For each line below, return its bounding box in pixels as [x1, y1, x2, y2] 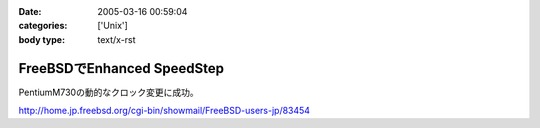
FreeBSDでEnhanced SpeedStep [18, 60, 225, 77]
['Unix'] [97, 20, 129, 32]
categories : [18, 20, 68, 32]
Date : [18, 6, 42, 17]
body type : [18, 33, 65, 45]
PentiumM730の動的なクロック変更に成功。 [18, 86, 199, 98]
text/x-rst [97, 33, 136, 45]
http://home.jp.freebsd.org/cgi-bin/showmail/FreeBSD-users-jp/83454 [18, 105, 310, 117]
